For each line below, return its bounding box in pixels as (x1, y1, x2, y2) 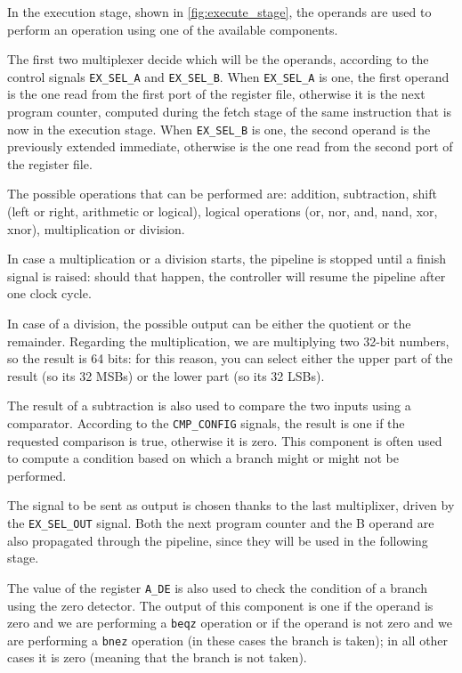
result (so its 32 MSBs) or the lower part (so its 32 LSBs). (7, 366, 325, 385)
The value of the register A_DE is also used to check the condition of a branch (7, 578, 427, 596)
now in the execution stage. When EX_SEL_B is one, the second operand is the (7, 119, 431, 138)
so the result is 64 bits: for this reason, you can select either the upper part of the (7, 349, 453, 368)
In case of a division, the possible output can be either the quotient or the (7, 314, 411, 333)
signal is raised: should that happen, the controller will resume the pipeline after (7, 266, 446, 285)
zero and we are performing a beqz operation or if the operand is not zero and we (7, 613, 452, 632)
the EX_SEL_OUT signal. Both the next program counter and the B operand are (7, 514, 434, 532)
